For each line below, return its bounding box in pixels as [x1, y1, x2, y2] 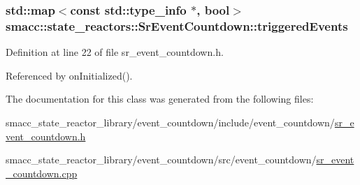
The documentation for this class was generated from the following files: [6, 91, 314, 106]
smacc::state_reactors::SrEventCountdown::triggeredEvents [6, 17, 348, 34]
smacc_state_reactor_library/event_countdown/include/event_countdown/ [6, 114, 335, 129]
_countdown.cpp [6, 165, 78, 180]
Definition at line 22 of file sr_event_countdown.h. [6, 45, 224, 59]
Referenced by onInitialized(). [6, 68, 133, 82]
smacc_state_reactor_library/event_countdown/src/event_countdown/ [6, 152, 317, 167]
